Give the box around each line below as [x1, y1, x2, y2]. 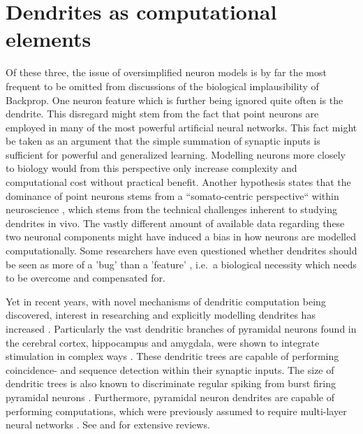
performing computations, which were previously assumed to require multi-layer [6, 403, 347, 418]
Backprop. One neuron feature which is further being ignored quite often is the [6, 92, 343, 107]
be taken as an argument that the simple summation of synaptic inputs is [6, 133, 320, 148]
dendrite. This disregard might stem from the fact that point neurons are [6, 106, 319, 121]
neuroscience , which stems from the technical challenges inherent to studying [6, 202, 337, 217]
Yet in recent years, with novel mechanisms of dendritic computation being [6, 294, 326, 308]
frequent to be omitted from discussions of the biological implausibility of [6, 78, 319, 93]
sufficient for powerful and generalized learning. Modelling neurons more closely [6, 147, 346, 161]
